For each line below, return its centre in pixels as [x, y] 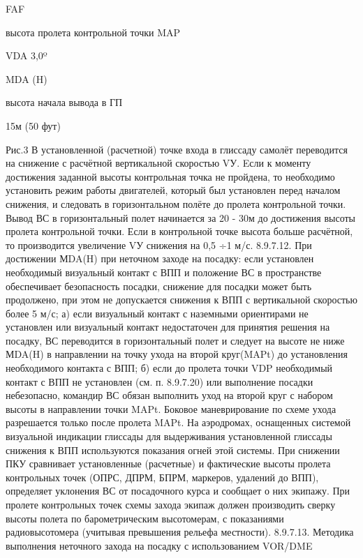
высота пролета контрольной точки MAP [93, 32]
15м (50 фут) [33, 125]
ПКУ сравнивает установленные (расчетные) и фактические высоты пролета [168, 463]
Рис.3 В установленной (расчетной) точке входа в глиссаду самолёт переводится [177, 149]
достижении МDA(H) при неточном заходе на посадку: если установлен [160, 258]
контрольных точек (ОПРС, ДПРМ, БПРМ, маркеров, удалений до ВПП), [162, 477]
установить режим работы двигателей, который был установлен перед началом [173, 190]
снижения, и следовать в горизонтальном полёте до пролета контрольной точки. [176, 203]
